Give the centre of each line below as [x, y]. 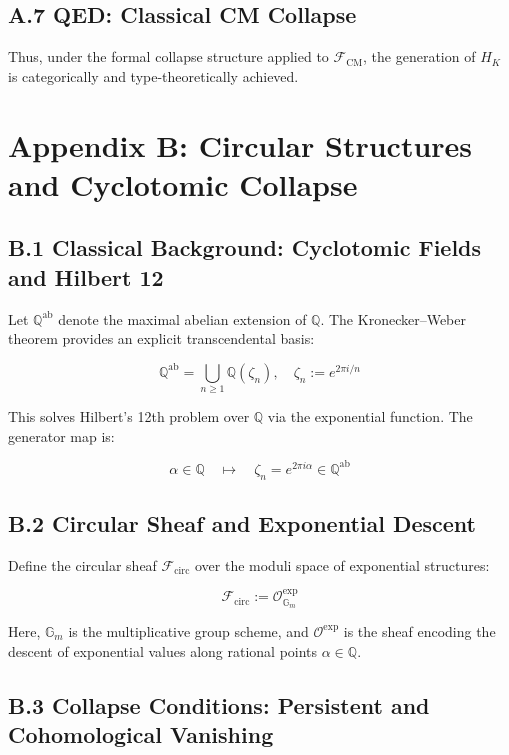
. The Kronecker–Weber [393, 318]
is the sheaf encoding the [419, 630]
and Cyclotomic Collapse [183, 183]
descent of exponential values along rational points [163, 650]
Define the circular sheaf [82, 564]
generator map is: [61, 435]
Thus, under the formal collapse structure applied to [168, 56]
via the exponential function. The [370, 416]
